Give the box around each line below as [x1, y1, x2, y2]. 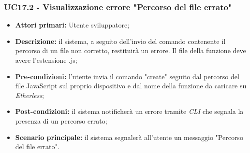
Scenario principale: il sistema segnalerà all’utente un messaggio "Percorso [15, 132, 243, 142]
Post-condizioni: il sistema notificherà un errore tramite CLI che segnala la [15, 106, 244, 116]
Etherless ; [15, 90, 44, 100]
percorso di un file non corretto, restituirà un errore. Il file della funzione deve [15, 45, 246, 56]
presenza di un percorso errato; [15, 115, 107, 125]
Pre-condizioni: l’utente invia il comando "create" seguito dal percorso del [15, 71, 239, 81]
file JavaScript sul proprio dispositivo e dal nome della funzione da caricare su [15, 81, 247, 91]
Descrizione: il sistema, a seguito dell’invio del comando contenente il [15, 36, 226, 46]
